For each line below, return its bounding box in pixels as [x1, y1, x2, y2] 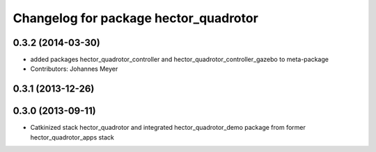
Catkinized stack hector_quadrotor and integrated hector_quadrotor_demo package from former [30, 124, 306, 132]
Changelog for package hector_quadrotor [13, 10, 259, 26]
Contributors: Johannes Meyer [30, 65, 118, 73]
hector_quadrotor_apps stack [30, 133, 115, 142]
